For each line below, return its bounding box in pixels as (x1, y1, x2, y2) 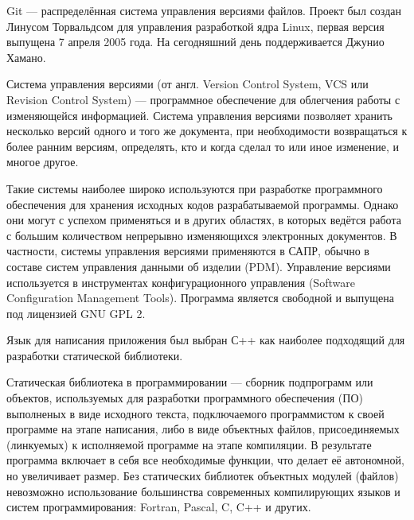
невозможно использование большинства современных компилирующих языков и (6, 483, 400, 499)
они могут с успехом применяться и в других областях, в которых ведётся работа (6, 211, 401, 228)
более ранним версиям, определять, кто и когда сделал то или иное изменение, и (6, 138, 399, 154)
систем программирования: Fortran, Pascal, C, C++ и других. (6, 499, 311, 515)
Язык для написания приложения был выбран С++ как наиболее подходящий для (6, 332, 405, 348)
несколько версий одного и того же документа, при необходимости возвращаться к (6, 122, 408, 139)
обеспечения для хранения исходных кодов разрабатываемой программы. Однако (6, 196, 399, 212)
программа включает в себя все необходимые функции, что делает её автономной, (6, 452, 404, 468)
